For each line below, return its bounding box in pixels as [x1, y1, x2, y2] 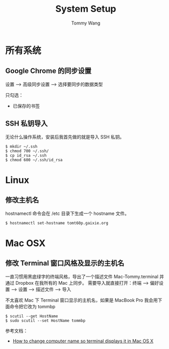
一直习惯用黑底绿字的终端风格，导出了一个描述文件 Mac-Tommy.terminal [5, 273, 159, 280]
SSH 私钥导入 [5, 119, 48, 128]
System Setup [55, 3, 116, 15]
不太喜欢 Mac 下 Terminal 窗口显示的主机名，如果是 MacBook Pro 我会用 [5, 297, 158, 303]
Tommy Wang [71, 20, 101, 26]
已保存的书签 [12, 103, 40, 109]
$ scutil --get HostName [5, 313, 58, 319]
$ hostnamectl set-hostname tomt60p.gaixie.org [5, 220, 109, 226]
